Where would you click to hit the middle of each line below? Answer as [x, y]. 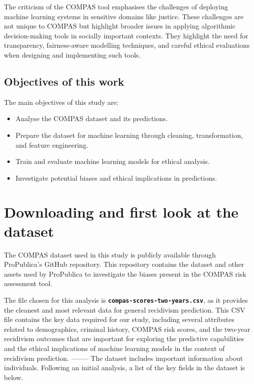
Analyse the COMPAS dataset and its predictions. [92, 118]
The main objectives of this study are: [61, 102]
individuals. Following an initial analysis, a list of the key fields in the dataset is [125, 368]
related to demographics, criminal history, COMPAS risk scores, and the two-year [127, 329]
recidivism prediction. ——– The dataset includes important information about [124, 358]
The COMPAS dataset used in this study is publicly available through [110, 254]
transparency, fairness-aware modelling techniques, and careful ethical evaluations [127, 45]
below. [14, 377]
